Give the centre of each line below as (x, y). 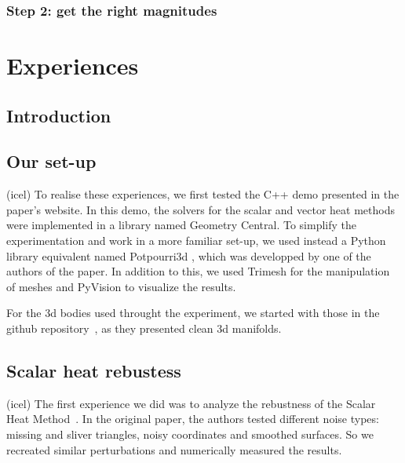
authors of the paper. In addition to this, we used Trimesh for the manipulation (198, 271)
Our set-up (51, 161)
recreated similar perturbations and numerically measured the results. (174, 449)
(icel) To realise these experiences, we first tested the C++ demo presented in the (203, 194)
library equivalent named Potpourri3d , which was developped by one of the (189, 255)
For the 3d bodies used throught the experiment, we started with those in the (193, 313)
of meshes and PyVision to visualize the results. (121, 286)
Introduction (59, 115)
